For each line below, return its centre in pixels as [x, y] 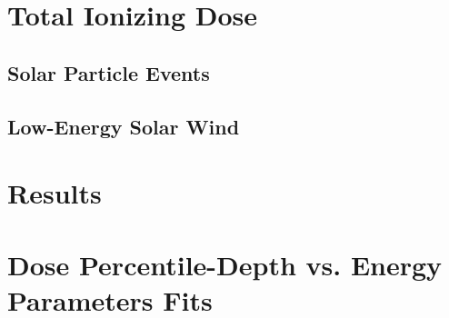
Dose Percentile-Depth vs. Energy [225, 264]
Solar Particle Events [109, 72]
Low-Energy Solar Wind [124, 126]
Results [55, 193]
